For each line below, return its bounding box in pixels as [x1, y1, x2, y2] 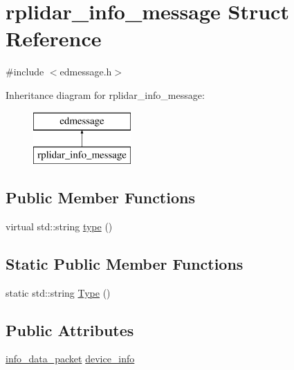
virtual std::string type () [6, 219, 113, 233]
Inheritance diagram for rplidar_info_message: [6, 87, 205, 102]
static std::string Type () [6, 285, 111, 299]
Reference [6, 24, 102, 53]
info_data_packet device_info [6, 351, 135, 366]
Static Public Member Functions [6, 252, 244, 274]
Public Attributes [6, 319, 134, 340]
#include [6, 64, 44, 79]
